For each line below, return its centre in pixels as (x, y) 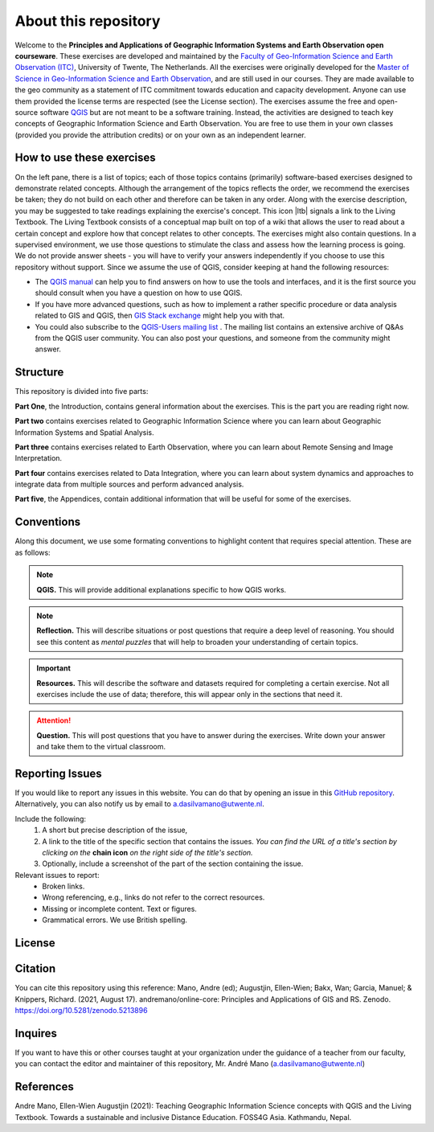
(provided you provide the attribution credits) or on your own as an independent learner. (161, 135)
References (44, 1087)
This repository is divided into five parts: (82, 392)
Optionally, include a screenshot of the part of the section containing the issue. (173, 863)
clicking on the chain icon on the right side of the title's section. (147, 852)
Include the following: (51, 818)
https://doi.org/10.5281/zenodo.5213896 (81, 1010)
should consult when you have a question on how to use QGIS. (139, 293)
